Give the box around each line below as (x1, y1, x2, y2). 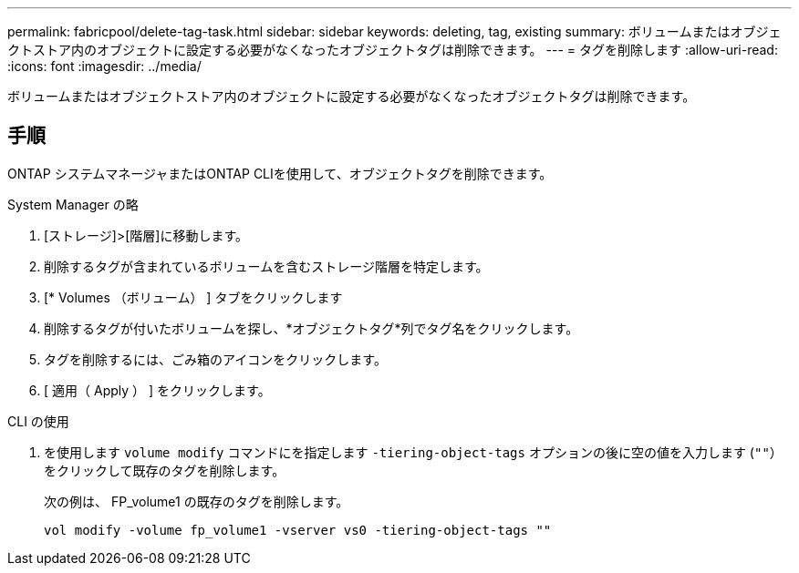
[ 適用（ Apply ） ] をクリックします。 (44, 382, 271, 398)
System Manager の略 (7, 196, 139, 212)
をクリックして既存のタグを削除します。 (44, 462, 285, 478)
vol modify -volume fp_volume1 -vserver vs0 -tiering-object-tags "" (44, 522, 552, 537)
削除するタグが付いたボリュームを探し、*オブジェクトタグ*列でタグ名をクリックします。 (44, 320, 579, 336)
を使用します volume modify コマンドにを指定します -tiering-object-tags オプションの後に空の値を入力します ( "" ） (44, 444, 783, 460)
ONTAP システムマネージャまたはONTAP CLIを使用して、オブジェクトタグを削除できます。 (7, 165, 553, 181)
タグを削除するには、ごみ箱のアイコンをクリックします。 (44, 351, 387, 367)
